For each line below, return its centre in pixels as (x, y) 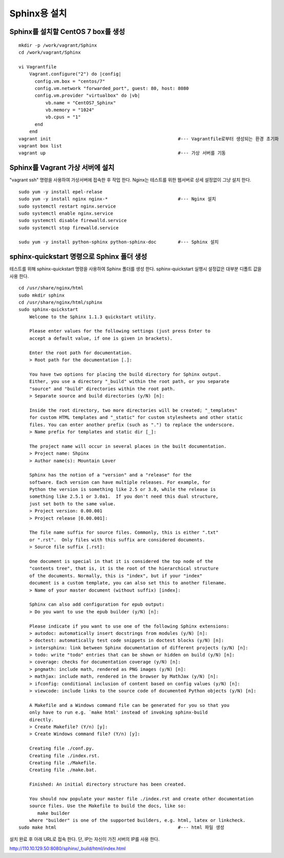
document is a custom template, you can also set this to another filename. (128, 583)
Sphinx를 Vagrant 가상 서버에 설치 (62, 168)
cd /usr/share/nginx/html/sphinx (60, 302)
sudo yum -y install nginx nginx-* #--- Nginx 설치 (117, 199)
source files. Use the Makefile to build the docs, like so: (108, 806)
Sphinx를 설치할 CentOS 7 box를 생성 (67, 32)
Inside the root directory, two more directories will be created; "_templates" (133, 410)
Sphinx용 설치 (38, 13)
